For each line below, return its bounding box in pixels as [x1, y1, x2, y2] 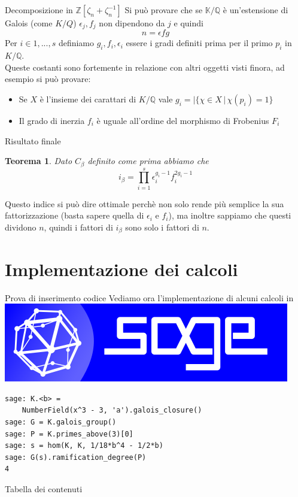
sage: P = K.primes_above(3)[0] [5, 429, 133, 438]
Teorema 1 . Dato [5, 154, 72, 167]
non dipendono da [99, 17, 165, 29]
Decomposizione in [5, 4, 73, 16]
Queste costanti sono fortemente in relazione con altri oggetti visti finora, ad [5, 60, 285, 73]
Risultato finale [5, 134, 61, 147]
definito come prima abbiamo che [87, 154, 209, 167]
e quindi [174, 17, 203, 29]
